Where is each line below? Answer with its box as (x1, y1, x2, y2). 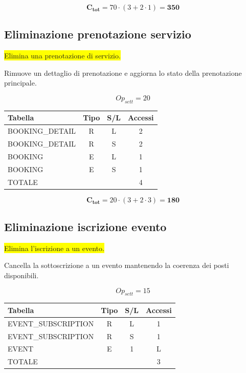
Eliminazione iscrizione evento (4, 218, 167, 234)
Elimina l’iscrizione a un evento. (4, 242, 104, 253)
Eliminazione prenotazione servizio (4, 26, 191, 42)
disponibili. (4, 270, 39, 280)
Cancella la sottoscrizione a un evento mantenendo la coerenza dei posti (4, 260, 229, 271)
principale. (4, 77, 37, 88)
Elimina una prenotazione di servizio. (4, 50, 121, 61)
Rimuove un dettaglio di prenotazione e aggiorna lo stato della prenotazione (4, 67, 242, 78)
